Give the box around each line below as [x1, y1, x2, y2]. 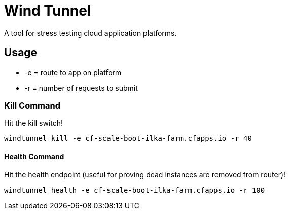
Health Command [4, 152, 64, 161]
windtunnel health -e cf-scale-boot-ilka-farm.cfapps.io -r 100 [4, 186, 265, 194]
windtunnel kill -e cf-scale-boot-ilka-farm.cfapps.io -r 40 [4, 134, 252, 143]
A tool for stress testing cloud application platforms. [4, 28, 177, 38]
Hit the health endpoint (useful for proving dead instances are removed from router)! [4, 170, 286, 179]
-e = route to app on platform [24, 67, 122, 77]
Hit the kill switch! [4, 119, 63, 128]
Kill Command [4, 100, 61, 111]
